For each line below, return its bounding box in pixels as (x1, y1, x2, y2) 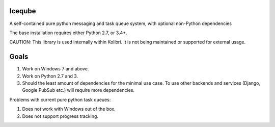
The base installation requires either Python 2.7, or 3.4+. (9, 30, 127, 36)
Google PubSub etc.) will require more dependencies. (22, 87, 135, 93)
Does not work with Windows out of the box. (22, 106, 116, 112)
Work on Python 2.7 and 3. (22, 73, 78, 79)
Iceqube (9, 7, 36, 15)
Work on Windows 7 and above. (22, 66, 89, 72)
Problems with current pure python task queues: (9, 96, 111, 103)
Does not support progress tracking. (22, 113, 99, 119)
